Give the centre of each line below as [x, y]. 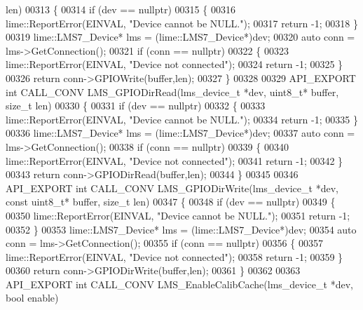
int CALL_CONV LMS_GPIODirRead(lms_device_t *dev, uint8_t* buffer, [172, 92]
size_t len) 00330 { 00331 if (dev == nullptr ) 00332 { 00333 [136, 106]
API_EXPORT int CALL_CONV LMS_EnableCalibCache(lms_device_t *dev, [179, 284]
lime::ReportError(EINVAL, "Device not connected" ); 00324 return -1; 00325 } [174, 64]
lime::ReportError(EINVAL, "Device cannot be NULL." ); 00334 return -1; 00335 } [182, 119]
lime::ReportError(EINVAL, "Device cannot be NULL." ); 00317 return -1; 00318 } [182, 23]
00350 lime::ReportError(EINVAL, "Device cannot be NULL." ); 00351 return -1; [178, 215]
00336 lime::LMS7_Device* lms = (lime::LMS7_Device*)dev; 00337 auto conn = [180, 133]
